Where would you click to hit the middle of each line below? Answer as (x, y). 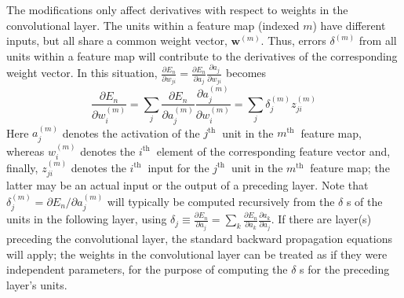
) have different (349, 25)
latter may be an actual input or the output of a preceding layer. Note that (187, 185)
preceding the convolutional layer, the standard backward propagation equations (199, 239)
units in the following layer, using (87, 219)
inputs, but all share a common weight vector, (117, 40)
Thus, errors (297, 40)
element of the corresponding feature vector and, (273, 151)
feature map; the (350, 167)
